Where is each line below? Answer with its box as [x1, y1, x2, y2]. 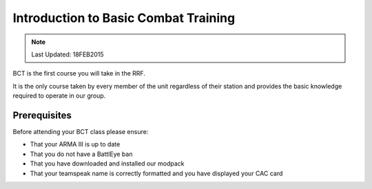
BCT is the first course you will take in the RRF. [12, 69, 146, 78]
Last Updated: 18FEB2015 [31, 50, 104, 58]
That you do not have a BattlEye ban [30, 150, 133, 158]
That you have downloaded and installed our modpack [30, 159, 185, 168]
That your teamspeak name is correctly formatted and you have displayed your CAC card [30, 169, 283, 177]
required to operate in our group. [12, 91, 106, 100]
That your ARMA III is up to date [30, 140, 121, 148]
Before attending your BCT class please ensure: [12, 128, 149, 136]
